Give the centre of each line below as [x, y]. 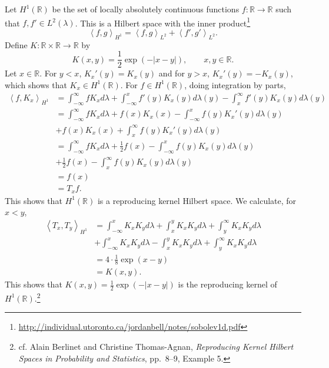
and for [172, 73]
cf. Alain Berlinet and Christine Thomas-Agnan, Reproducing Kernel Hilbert [156, 347]
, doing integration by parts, [235, 84]
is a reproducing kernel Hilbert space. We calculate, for [197, 200]
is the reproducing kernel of [227, 284]
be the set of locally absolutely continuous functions [146, 9]
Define [16, 44]
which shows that [36, 84]
